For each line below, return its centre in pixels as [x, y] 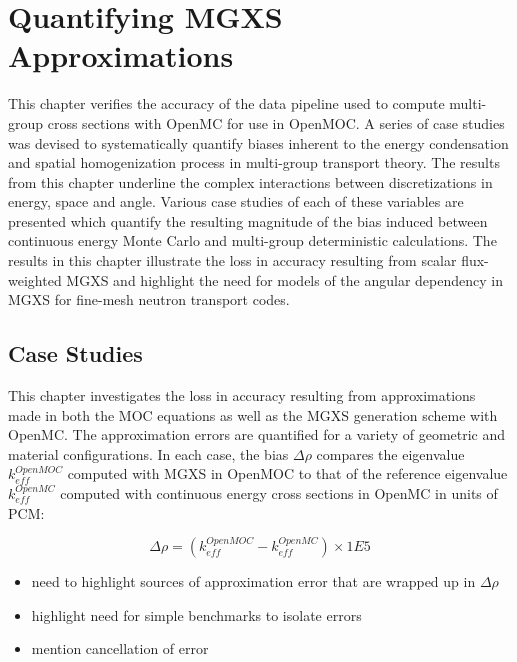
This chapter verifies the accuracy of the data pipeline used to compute [226, 103]
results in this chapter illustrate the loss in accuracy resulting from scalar [232, 260]
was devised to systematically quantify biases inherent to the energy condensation [258, 142]
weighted [35, 279]
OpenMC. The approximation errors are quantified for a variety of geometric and [257, 434]
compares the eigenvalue [390, 453]
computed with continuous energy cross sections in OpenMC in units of [279, 493]
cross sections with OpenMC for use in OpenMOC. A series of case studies [276, 122]
